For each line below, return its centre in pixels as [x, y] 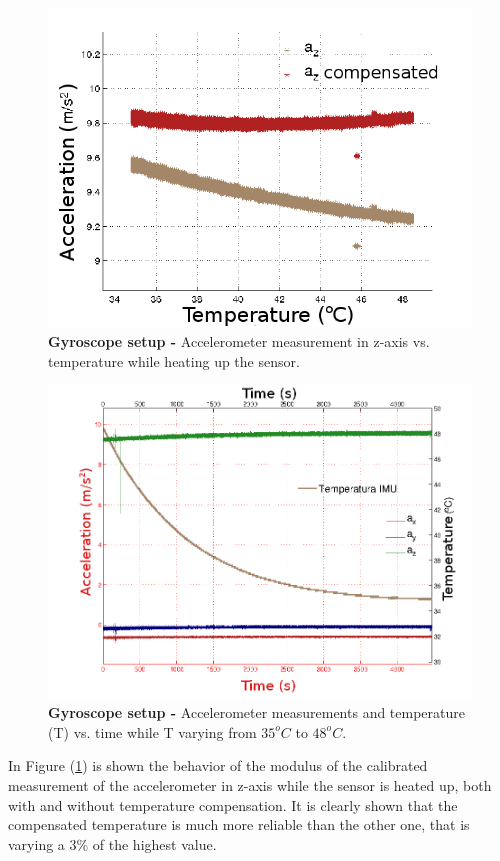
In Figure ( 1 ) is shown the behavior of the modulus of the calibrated [218, 765]
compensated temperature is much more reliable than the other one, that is [239, 824]
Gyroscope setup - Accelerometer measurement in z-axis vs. [239, 341]
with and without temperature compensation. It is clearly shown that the [233, 804]
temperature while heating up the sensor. [174, 360]
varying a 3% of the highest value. [112, 843]
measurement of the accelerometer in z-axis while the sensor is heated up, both [250, 785]
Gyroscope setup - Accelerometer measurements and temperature [257, 712]
